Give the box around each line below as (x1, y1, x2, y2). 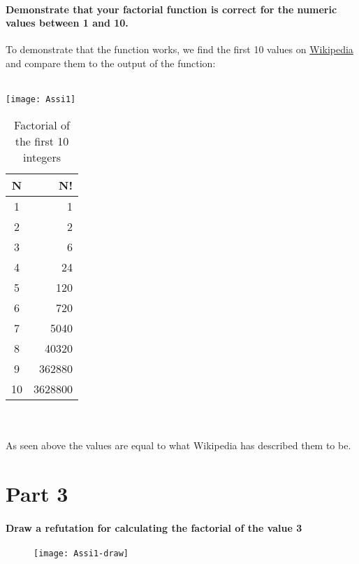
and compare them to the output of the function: (6, 55, 216, 70)
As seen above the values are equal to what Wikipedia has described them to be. (6, 438, 351, 453)
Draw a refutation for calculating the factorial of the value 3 (6, 520, 302, 535)
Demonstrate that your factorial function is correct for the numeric (6, 1, 337, 16)
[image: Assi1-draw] (34, 548, 129, 558)
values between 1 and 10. (6, 15, 129, 30)
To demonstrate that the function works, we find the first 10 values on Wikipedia (6, 42, 353, 57)
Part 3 (6, 479, 68, 507)
